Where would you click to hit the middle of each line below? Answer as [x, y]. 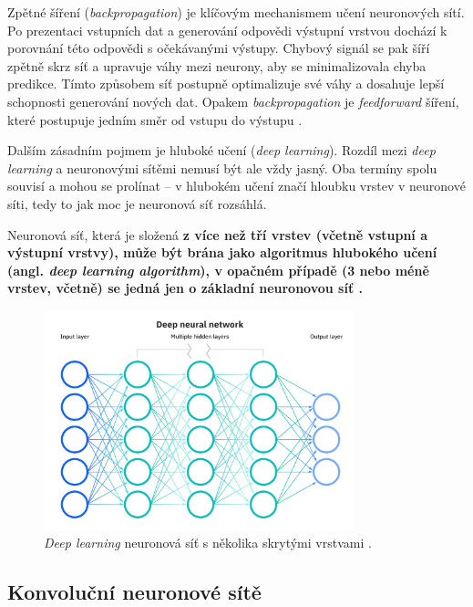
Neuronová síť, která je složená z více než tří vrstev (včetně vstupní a [218, 234]
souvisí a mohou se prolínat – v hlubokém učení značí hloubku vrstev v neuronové [236, 186]
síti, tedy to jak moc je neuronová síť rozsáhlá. [137, 203]
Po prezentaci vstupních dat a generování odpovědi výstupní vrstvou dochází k [227, 30]
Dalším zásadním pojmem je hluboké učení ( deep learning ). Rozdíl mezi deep [221, 150]
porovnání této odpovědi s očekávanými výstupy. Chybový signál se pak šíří [219, 48]
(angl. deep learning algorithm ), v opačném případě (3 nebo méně [218, 270]
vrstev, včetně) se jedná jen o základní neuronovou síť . [185, 288]
